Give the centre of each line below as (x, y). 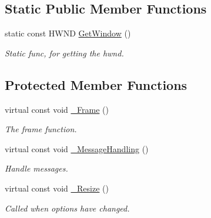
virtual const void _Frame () (57, 109)
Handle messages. (36, 168)
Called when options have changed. (67, 208)
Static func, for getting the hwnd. (64, 53)
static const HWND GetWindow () (68, 33)
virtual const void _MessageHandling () (77, 148)
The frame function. (41, 129)
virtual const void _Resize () (57, 188)
